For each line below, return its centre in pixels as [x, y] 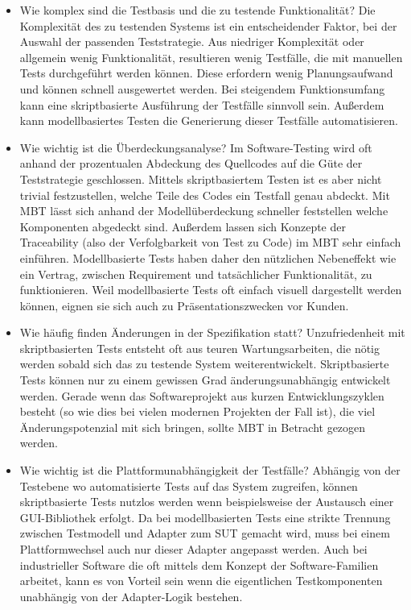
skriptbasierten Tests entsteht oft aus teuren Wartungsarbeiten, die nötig [199, 348]
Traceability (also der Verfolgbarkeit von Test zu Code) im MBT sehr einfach [210, 242]
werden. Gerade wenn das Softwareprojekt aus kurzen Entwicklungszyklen [202, 395]
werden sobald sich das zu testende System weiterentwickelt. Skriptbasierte [204, 364]
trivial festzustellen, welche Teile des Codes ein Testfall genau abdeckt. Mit [205, 195]
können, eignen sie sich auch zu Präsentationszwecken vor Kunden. [184, 305]
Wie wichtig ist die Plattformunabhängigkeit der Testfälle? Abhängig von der [210, 470]
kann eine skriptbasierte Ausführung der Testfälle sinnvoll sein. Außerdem [202, 104]
